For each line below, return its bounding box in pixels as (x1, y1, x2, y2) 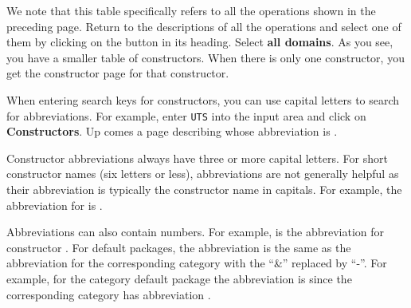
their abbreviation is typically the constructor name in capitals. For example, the (6, 181, 402, 197)
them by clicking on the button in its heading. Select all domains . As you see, (6, 34, 393, 50)
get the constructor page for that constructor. (6, 65, 229, 81)
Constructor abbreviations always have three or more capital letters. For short (6, 149, 388, 166)
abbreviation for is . (6, 196, 103, 213)
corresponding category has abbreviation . (6, 286, 211, 302)
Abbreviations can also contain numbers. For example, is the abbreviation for (6, 223, 385, 240)
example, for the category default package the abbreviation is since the (6, 270, 352, 286)
